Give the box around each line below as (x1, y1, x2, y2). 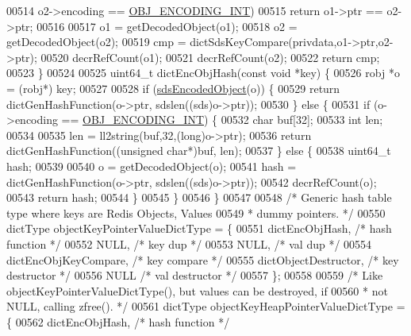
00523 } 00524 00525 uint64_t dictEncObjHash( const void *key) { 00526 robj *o (6, 64, 400, 81)
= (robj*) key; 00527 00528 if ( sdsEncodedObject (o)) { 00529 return (6, 79, 340, 96)
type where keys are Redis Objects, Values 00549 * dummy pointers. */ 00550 (6, 204, 386, 221)
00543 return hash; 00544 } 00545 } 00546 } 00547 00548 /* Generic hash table (6, 189, 392, 206)
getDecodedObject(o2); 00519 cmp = (6, 33, 186, 50)
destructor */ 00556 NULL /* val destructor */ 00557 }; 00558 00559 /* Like (6, 267, 383, 284)
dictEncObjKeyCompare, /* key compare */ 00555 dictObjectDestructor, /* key (6, 251, 399, 268)
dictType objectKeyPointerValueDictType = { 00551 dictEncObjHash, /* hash (6, 220, 392, 237)
